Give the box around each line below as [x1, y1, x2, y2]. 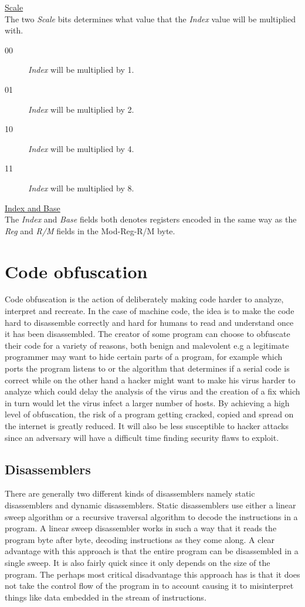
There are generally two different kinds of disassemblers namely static [5, 487, 255, 500]
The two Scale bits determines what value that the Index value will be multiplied [5, 12, 296, 25]
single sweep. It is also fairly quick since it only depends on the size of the [5, 556, 270, 568]
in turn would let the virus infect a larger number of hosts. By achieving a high [5, 396, 290, 409]
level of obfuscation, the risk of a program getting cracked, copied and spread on [5, 408, 294, 420]
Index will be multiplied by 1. [28, 63, 134, 76]
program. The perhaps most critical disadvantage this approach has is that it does [5, 568, 300, 580]
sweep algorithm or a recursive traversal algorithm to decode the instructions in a [5, 510, 298, 522]
